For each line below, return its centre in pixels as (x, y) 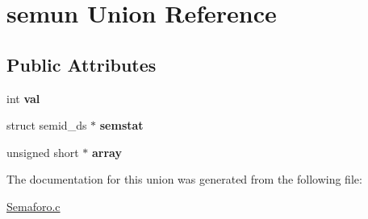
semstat (121, 125)
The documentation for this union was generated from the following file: (184, 179)
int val (23, 98)
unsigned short (43, 152)
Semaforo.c (33, 206)
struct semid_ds (47, 125)
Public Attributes (82, 64)
